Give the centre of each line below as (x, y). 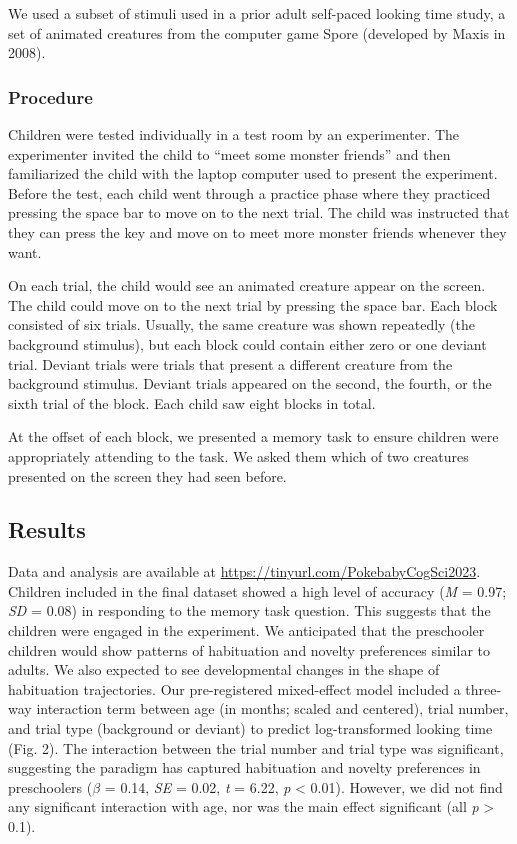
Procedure (50, 96)
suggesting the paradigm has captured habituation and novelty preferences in (244, 767)
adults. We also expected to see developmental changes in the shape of (224, 669)
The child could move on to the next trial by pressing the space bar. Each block (253, 304)
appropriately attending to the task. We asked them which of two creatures (238, 455)
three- (483, 688)
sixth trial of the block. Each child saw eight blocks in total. (192, 402)
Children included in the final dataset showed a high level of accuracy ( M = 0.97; (257, 590)
